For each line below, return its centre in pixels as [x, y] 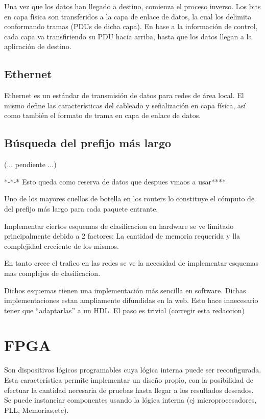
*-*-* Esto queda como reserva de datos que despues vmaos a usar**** [115, 181]
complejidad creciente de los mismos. [62, 246]
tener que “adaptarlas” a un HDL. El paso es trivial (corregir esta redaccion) [124, 310]
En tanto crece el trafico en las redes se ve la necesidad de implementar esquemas [131, 263]
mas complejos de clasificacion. [52, 273]
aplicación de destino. [38, 46]
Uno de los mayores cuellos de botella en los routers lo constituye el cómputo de [129, 199]
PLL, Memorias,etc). [37, 410]
